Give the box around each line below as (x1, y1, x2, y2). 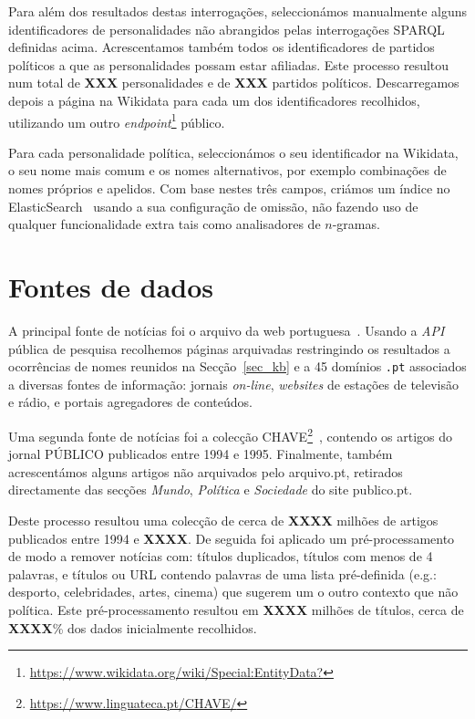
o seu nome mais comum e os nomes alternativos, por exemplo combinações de (8, 161, 447, 180)
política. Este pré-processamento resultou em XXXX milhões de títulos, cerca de (8, 599, 464, 619)
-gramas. (332, 214, 380, 234)
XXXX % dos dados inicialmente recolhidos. (8, 618, 257, 637)
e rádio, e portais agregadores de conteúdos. (8, 392, 253, 412)
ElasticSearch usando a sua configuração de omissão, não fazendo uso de (8, 196, 418, 215)
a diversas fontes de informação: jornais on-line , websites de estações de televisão (8, 374, 459, 393)
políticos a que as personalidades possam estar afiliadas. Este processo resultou (8, 55, 449, 74)
